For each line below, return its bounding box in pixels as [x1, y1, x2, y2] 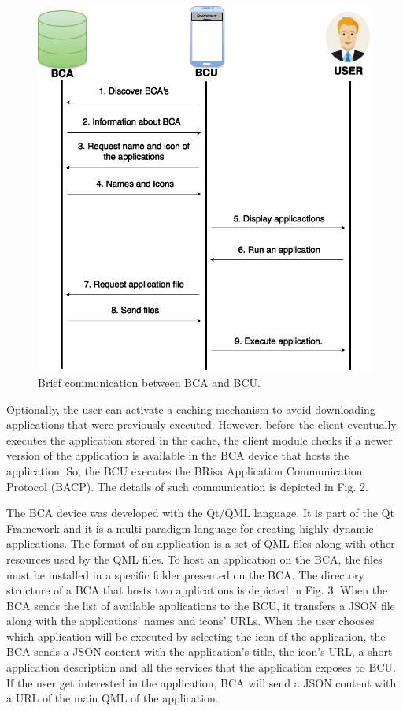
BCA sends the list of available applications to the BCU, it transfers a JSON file [6, 597, 395, 613]
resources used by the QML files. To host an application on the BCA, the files [6, 550, 383, 567]
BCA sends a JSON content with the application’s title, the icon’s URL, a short [6, 643, 393, 660]
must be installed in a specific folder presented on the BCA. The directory [6, 566, 364, 583]
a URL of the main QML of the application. [6, 690, 219, 706]
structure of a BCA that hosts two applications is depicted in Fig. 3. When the [6, 582, 388, 598]
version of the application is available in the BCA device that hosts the [6, 447, 349, 463]
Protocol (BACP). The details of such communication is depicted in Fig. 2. [6, 478, 368, 494]
